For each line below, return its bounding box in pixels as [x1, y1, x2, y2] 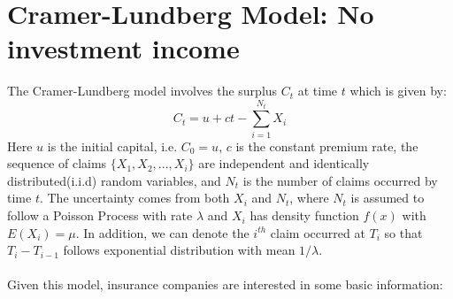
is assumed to [350, 188, 425, 207]
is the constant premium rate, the [235, 136, 418, 155]
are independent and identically [198, 154, 370, 172]
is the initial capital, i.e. [47, 136, 178, 155]
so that [384, 223, 423, 241]
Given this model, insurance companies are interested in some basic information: [7, 275, 443, 294]
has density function [250, 206, 359, 225]
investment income [7, 30, 240, 66]
